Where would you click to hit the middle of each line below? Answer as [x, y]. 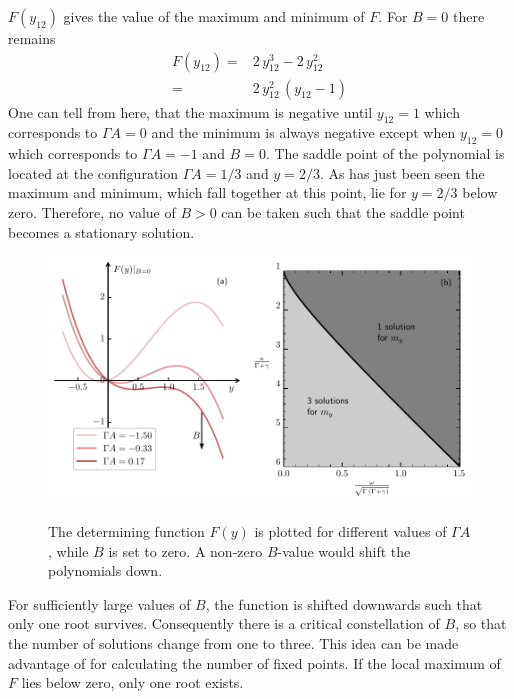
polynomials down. [105, 570]
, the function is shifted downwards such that [344, 603]
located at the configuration [93, 172]
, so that [481, 623]
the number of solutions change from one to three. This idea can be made [233, 643]
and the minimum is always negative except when [303, 132]
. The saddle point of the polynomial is [385, 153]
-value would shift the [344, 550]
